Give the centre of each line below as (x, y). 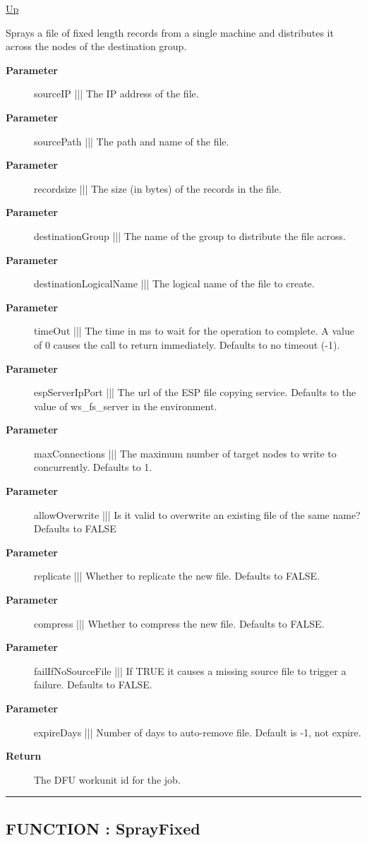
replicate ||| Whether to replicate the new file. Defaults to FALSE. (177, 576)
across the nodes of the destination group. (96, 46)
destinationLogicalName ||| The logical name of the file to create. (174, 283)
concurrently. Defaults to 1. (93, 467)
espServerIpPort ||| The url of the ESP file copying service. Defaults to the (195, 392)
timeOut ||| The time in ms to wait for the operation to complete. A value (194, 331)
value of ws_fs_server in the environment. (126, 406)
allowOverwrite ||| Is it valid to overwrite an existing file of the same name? (197, 514)
